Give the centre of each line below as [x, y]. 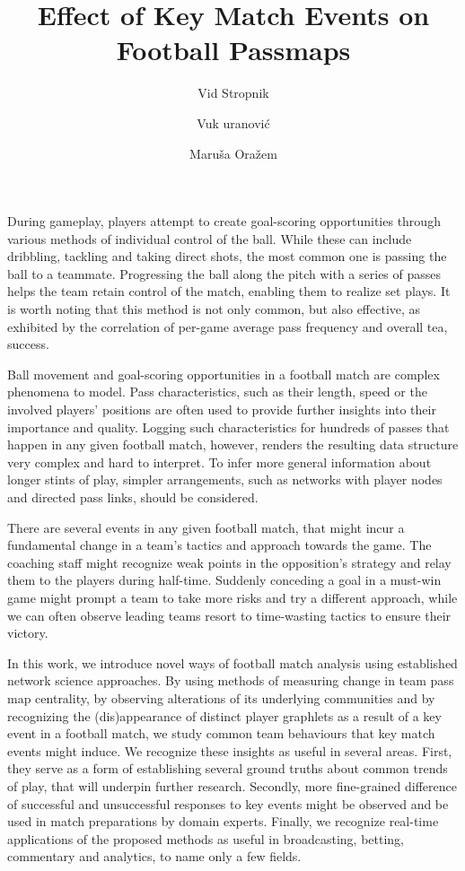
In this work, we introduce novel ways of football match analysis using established [232, 662]
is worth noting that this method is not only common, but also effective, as [214, 309]
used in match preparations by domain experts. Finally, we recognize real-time [223, 821]
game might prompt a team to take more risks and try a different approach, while [232, 597]
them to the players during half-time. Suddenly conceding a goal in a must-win [224, 580]
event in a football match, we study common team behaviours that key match [221, 733]
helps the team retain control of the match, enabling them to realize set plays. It [229, 291]
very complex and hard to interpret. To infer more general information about [219, 462]
